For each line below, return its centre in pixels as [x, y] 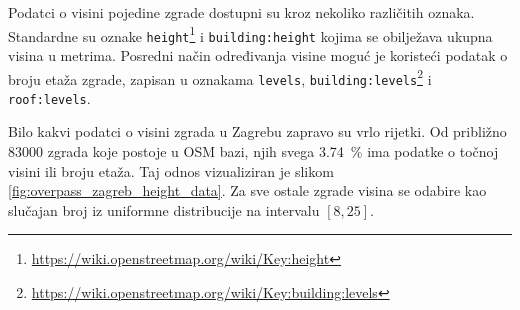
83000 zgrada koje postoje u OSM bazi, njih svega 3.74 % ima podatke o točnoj [253, 151]
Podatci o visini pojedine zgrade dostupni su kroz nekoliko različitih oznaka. [241, 12]
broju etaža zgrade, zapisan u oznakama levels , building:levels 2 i [220, 77]
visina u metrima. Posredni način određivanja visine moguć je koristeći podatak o [258, 54]
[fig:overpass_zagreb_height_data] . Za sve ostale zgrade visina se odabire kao [247, 190]
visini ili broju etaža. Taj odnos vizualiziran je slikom [171, 170]
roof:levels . [49, 97]
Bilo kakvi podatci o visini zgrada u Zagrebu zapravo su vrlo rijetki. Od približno [257, 131]
